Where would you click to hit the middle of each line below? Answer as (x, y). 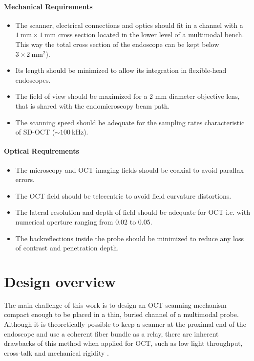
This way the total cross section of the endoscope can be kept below (117, 44)
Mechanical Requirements (48, 6)
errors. (25, 179)
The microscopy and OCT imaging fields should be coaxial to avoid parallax (129, 169)
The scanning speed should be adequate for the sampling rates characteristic (130, 122)
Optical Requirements (42, 151)
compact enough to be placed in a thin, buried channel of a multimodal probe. (121, 314)
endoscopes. (33, 79)
